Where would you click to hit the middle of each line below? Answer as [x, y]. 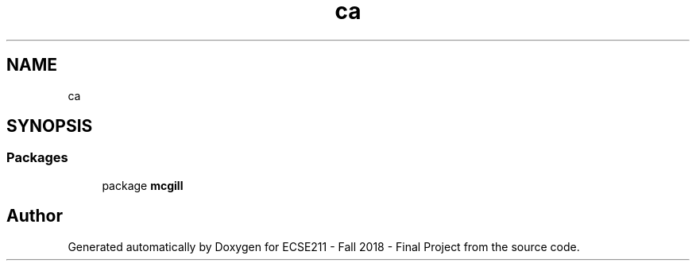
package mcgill [143, 185]
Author [35, 216]
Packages [37, 158]
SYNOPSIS [50, 126]
